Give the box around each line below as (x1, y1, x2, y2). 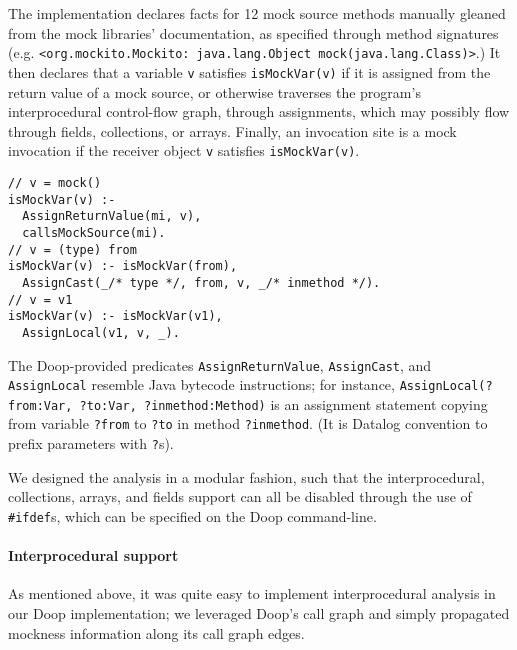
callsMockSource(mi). (22, 225, 166, 240)
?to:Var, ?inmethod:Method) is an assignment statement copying (79, 393, 488, 414)
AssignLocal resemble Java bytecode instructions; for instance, (8, 374, 395, 395)
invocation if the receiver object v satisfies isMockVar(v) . (8, 140, 360, 161)
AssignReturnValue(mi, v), (22, 209, 202, 224)
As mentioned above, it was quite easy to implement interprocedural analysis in (8, 583, 496, 604)
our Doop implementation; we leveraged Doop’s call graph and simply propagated (8, 603, 510, 624)
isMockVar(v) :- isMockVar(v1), (8, 309, 223, 324)
